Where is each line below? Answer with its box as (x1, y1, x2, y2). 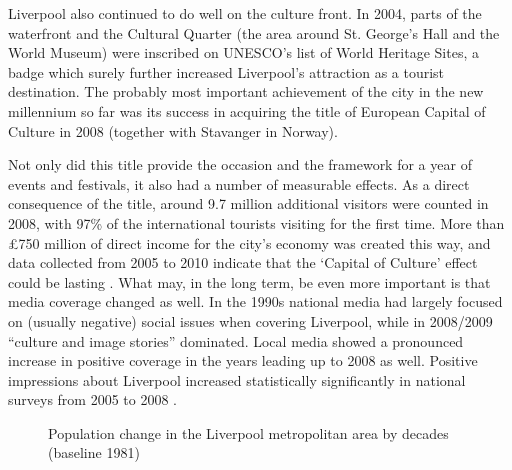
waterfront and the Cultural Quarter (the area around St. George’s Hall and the (8, 22, 500, 43)
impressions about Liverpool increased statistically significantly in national (8, 369, 466, 390)
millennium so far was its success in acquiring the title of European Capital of (8, 100, 486, 121)
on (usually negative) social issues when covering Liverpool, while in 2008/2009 (8, 310, 493, 331)
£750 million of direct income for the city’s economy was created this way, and (8, 232, 491, 253)
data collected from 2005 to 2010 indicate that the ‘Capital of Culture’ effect (8, 252, 478, 273)
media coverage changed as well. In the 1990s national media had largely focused (8, 291, 503, 312)
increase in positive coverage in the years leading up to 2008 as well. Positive (8, 350, 478, 371)
